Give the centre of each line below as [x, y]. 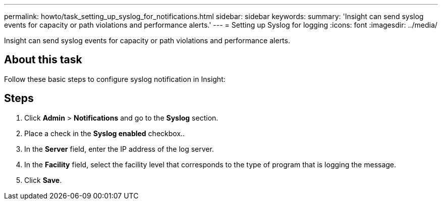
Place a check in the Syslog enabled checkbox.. [105, 133]
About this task [43, 60]
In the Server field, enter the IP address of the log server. [119, 149]
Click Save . [43, 180]
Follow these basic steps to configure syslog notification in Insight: [115, 79]
